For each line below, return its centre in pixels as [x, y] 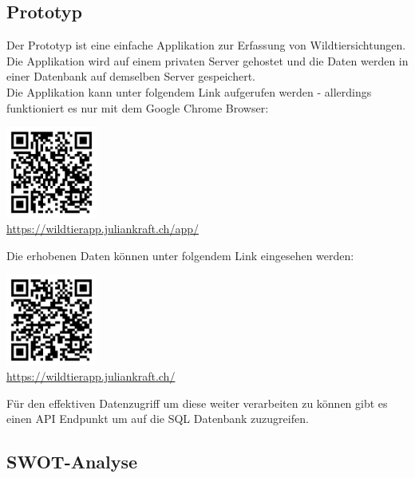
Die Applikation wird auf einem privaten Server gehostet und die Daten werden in [207, 60]
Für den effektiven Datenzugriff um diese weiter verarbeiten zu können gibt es [197, 403]
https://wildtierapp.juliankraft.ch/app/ [103, 229]
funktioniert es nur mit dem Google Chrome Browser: [138, 107]
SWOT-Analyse [72, 462]
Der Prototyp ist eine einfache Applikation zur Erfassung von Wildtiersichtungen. [206, 45]
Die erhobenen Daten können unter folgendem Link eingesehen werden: [180, 255]
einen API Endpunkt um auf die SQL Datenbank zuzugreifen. [158, 419]
